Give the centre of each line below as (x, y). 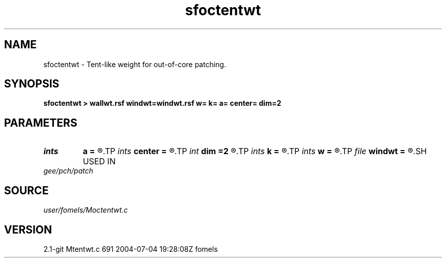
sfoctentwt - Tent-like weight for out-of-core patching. (135, 64)
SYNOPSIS (32, 84)
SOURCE (26, 190)
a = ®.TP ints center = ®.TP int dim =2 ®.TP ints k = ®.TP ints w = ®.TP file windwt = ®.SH (255, 151)
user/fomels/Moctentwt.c (86, 210)
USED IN (99, 162)
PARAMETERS (41, 123)
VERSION (28, 229)
